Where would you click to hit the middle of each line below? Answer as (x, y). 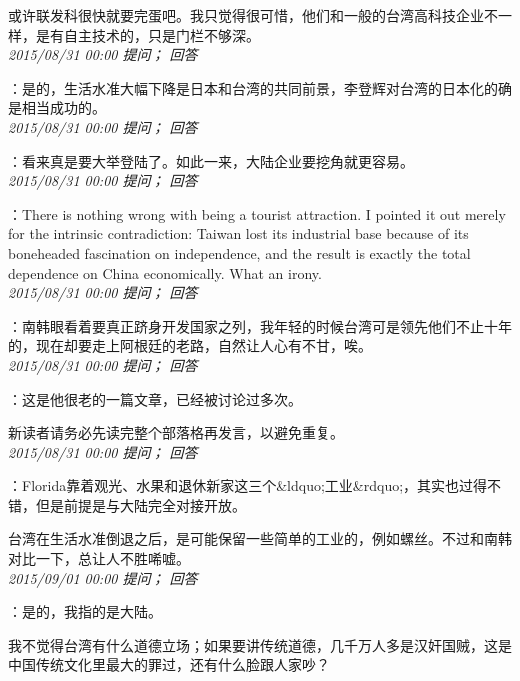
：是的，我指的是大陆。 (85, 611)
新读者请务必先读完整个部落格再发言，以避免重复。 (176, 432)
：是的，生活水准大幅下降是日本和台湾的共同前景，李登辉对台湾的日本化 (246, 87)
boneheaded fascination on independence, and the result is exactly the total (239, 252)
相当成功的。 (63, 107)
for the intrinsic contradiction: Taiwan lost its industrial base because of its (238, 233)
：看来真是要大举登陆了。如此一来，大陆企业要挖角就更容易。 (211, 160)
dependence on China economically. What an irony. (165, 272)
